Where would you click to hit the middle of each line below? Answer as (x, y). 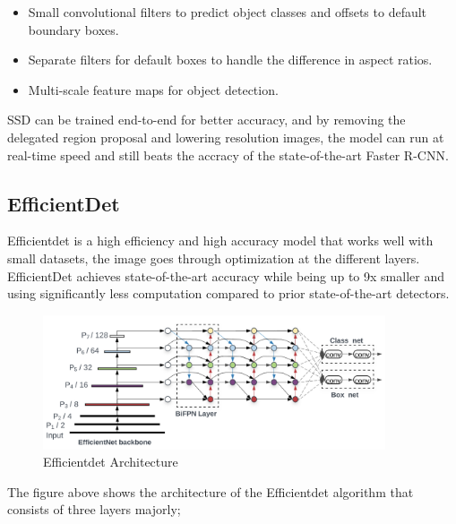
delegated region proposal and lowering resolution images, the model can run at (226, 137)
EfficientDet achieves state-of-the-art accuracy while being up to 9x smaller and (226, 275)
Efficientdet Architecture (111, 462)
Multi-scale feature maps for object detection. (153, 89)
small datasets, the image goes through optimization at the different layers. (214, 258)
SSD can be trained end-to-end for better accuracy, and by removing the (206, 120)
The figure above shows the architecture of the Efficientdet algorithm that (211, 491)
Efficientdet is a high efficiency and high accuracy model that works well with (220, 241)
